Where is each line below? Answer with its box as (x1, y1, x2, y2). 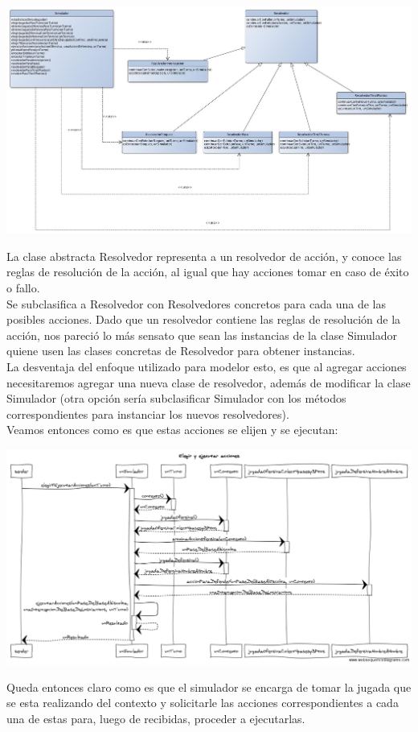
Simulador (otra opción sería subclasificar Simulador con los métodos (6, 390, 346, 407)
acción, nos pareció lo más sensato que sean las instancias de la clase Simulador (6, 326, 398, 343)
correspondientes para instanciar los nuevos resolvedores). (6, 405, 289, 422)
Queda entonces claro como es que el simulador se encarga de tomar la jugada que (6, 678, 412, 695)
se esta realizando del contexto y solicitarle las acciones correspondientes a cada (6, 694, 399, 711)
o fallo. (6, 279, 40, 296)
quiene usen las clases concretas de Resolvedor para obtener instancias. (6, 342, 355, 359)
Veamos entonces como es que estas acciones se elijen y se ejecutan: (6, 421, 338, 438)
